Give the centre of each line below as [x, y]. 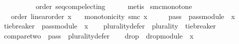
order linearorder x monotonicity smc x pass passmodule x [123, 16]
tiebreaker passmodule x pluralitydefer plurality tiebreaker [110, 26]
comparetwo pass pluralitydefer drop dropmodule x [99, 35]
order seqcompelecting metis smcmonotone [114, 6]
